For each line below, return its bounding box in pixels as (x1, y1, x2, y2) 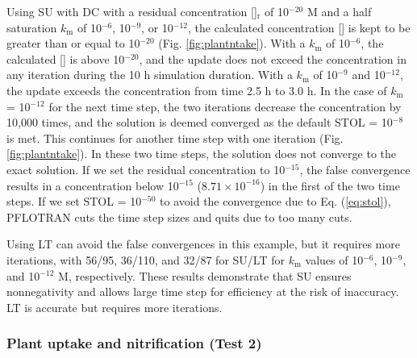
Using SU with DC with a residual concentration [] (6, 3, 257, 19)
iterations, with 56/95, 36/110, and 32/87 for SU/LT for (6, 251, 285, 268)
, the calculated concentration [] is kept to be (188, 19, 411, 35)
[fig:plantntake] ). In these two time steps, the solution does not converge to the (6, 145, 397, 162)
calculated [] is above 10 (6, 50, 125, 67)
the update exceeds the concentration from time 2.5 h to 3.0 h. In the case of (6, 81, 387, 98)
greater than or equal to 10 (6, 35, 140, 52)
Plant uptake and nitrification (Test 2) (6, 333, 262, 353)
